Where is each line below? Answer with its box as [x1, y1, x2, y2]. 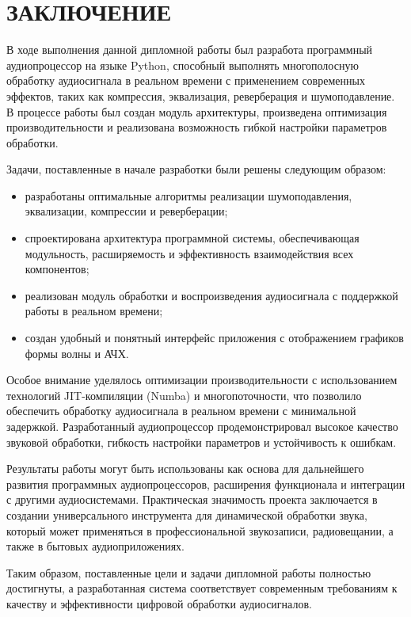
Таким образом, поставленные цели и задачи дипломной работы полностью [6, 564, 371, 581]
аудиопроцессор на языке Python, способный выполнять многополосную [6, 56, 359, 73]
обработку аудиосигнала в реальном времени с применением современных [6, 72, 365, 89]
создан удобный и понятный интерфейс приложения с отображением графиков [25, 329, 404, 346]
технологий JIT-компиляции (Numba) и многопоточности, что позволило [6, 387, 362, 403]
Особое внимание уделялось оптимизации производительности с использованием [6, 371, 398, 388]
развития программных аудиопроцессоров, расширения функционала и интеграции [6, 475, 405, 492]
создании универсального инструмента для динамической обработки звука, [6, 506, 367, 523]
